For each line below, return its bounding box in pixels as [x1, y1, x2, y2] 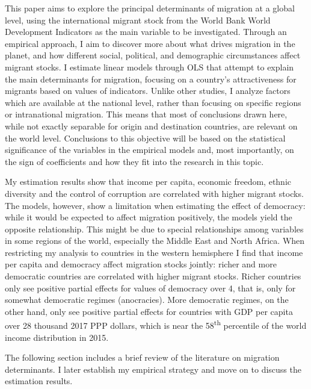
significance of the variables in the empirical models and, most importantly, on [5, 143, 294, 156]
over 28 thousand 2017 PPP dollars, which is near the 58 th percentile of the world [5, 317, 307, 332]
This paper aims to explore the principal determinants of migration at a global [5, 2, 295, 14]
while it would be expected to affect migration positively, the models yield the [5, 211, 292, 223]
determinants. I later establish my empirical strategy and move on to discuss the [5, 363, 301, 375]
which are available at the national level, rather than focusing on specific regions [5, 96, 301, 108]
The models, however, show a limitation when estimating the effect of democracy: [5, 199, 306, 211]
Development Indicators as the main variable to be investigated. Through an [5, 25, 287, 38]
